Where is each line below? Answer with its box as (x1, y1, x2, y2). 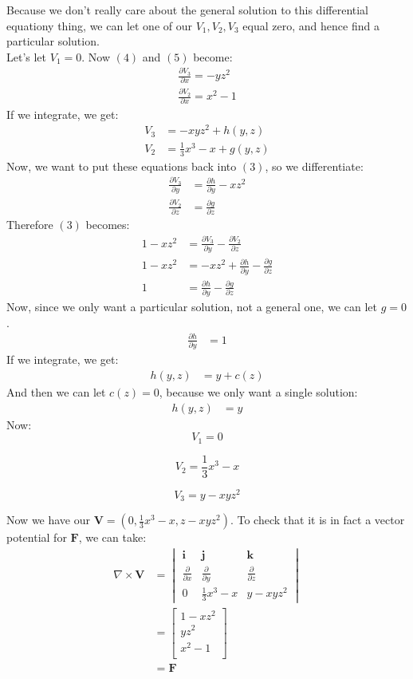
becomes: (85, 216, 130, 233)
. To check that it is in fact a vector (230, 511, 405, 528)
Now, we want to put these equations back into (6, 157, 237, 174)
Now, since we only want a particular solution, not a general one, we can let (6, 298, 377, 315)
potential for (6, 529, 67, 546)
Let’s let (6, 48, 47, 65)
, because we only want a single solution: (159, 383, 358, 400)
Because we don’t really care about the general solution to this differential (6, 2, 369, 18)
